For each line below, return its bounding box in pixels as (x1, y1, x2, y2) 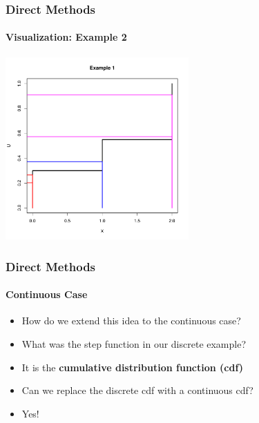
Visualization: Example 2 (6, 30, 127, 44)
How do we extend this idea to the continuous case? (21, 313, 241, 328)
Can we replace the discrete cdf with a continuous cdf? (21, 383, 253, 397)
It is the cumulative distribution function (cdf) (21, 360, 244, 374)
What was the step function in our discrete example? (21, 337, 247, 351)
